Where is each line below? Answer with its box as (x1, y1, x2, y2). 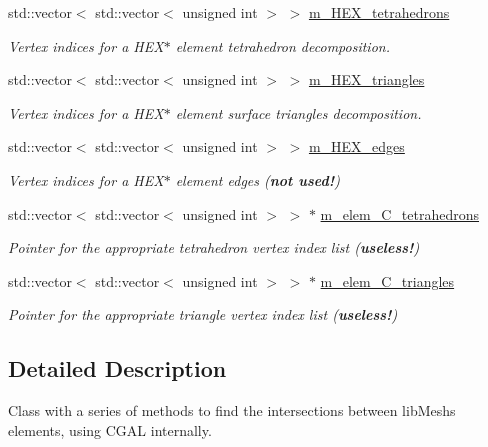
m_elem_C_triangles (320, 270, 455, 291)
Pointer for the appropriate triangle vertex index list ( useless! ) (8, 304, 398, 325)
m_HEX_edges (308, 136, 405, 157)
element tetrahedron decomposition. (175, 35, 390, 56)
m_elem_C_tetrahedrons (320, 203, 480, 224)
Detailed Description (8, 353, 227, 384)
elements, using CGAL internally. (8, 419, 212, 440)
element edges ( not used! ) (175, 169, 340, 190)
